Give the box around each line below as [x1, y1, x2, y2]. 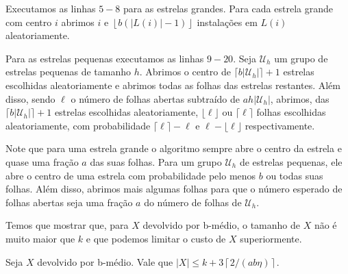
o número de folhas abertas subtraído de [71, 91, 240, 105]
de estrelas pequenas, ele [239, 154, 343, 169]
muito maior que [5, 231, 75, 245]
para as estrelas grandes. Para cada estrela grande [123, 1, 333, 15]
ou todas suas [266, 168, 323, 182]
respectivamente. [245, 118, 315, 132]
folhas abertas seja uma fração [5, 195, 133, 209]
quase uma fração [5, 154, 79, 169]
